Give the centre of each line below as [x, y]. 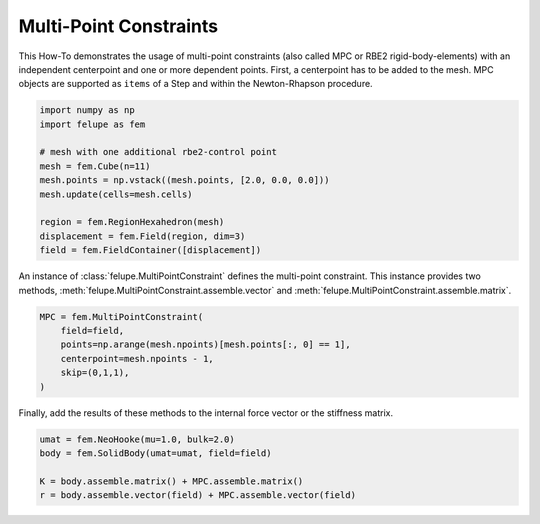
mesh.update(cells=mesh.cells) [116, 194]
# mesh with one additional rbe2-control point [158, 152]
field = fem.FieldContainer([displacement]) [150, 250]
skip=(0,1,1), [95, 373]
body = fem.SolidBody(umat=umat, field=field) [155, 453]
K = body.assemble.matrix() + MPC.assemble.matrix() [171, 481]
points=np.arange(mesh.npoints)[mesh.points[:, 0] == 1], [205, 344]
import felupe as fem [92, 124]
